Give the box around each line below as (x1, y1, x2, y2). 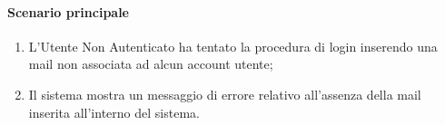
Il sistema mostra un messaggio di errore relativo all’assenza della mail (28, 84, 421, 103)
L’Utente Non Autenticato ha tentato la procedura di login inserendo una (28, 36, 438, 55)
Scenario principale (7, 2, 129, 21)
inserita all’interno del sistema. (28, 102, 200, 121)
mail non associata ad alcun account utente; (28, 54, 273, 73)
